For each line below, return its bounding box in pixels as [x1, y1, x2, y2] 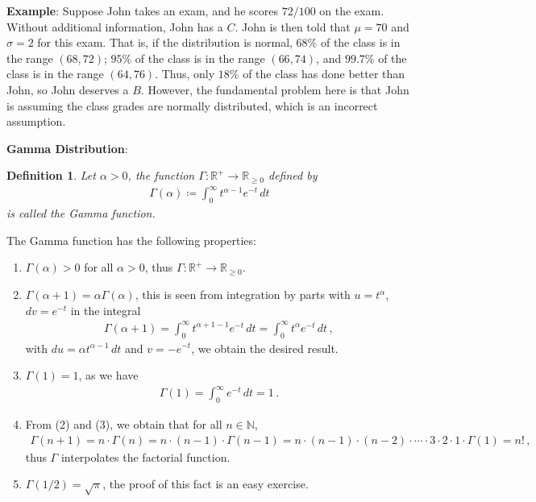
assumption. [6, 113, 66, 130]
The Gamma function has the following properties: [6, 231, 256, 248]
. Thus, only [155, 65, 215, 82]
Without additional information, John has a [6, 18, 223, 35]
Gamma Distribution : [6, 139, 128, 156]
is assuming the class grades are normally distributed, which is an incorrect [6, 97, 378, 114]
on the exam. [319, 2, 384, 19]
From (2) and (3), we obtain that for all [25, 416, 222, 433]
